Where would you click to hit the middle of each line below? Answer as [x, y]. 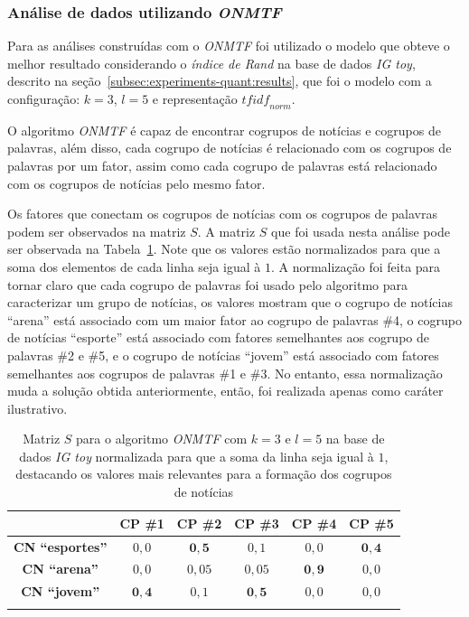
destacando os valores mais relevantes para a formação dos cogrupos [204, 474]
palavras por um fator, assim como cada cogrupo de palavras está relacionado [222, 165]
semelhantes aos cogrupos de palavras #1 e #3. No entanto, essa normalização [225, 373]
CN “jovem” [61, 591]
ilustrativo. [38, 408]
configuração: [44, 98]
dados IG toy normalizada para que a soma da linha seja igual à [197, 456]
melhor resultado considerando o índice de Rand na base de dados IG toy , [211, 63]
